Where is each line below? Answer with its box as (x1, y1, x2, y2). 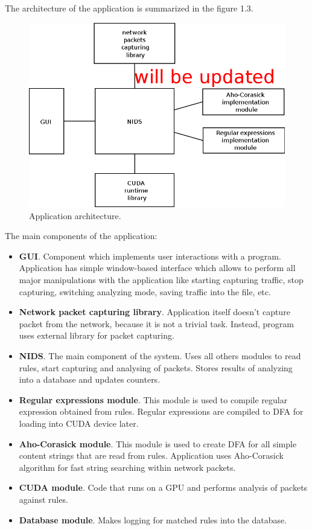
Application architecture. (29, 209, 121, 222)
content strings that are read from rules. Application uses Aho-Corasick (19, 449, 284, 462)
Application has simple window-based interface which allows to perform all (19, 261, 296, 274)
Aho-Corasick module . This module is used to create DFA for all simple (19, 437, 297, 450)
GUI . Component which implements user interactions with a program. (19, 249, 281, 262)
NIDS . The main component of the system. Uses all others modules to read (19, 349, 301, 362)
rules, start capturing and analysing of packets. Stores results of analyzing (19, 361, 293, 374)
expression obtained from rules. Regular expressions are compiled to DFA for (19, 405, 304, 418)
